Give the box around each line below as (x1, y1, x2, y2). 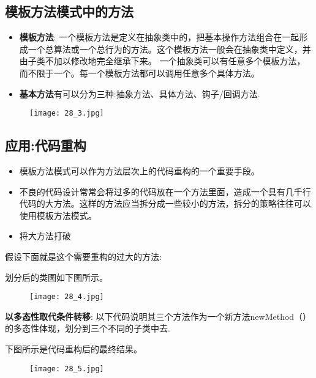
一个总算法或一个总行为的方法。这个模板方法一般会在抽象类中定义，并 (28, 42, 311, 55)
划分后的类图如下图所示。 (5, 270, 108, 283)
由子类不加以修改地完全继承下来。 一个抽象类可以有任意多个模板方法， (19, 54, 306, 67)
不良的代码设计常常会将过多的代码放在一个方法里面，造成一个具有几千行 (19, 185, 311, 198)
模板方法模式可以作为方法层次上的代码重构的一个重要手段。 (19, 165, 260, 177)
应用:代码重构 (5, 136, 86, 155)
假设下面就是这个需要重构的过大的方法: (5, 250, 162, 262)
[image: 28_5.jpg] (29, 364, 104, 373)
